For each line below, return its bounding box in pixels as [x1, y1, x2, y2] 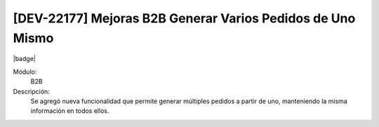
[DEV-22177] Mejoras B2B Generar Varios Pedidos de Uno [13, 11, 356, 26]
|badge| [13, 55, 36, 63]
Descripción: [13, 87, 51, 95]
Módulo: [13, 67, 37, 76]
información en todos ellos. [30, 107, 109, 115]
